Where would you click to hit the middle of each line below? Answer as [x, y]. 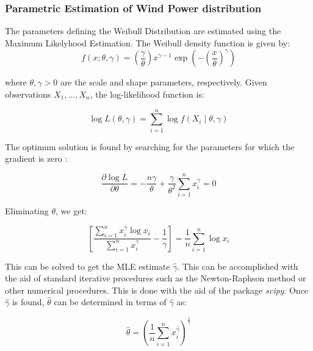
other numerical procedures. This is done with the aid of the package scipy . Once [157, 290]
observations [28, 94]
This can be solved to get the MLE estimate [88, 266]
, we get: [71, 211]
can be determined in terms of [110, 302]
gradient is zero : [36, 158]
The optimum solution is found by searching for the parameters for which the [150, 146]
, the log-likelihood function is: [147, 94]
